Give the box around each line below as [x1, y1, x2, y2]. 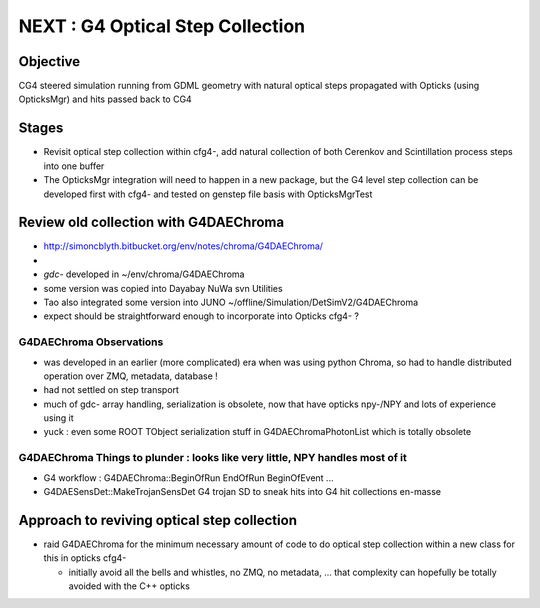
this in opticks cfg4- [43, 552, 127, 564]
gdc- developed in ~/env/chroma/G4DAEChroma [43, 268, 245, 280]
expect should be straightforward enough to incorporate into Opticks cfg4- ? [43, 310, 360, 322]
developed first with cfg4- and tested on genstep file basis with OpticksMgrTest [43, 188, 373, 200]
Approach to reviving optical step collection [18, 511, 297, 529]
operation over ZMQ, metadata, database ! [43, 370, 219, 382]
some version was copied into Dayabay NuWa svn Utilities [43, 282, 284, 294]
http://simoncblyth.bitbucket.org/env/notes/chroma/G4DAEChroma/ [43, 240, 324, 252]
